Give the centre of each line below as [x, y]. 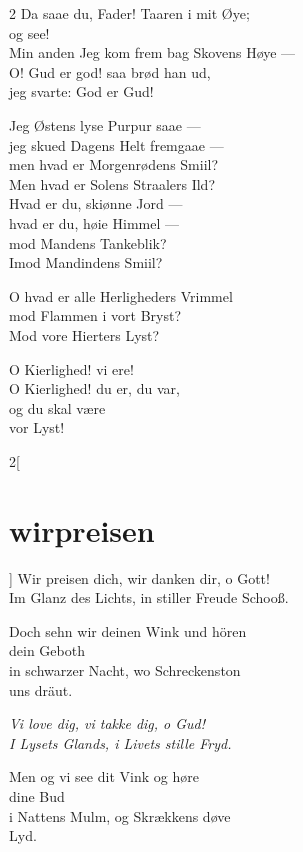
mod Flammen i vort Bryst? [95, 315]
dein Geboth [47, 650]
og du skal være [57, 407]
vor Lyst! [37, 427]
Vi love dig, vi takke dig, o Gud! [107, 723]
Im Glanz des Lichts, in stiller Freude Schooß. [149, 597]
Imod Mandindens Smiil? [86, 262]
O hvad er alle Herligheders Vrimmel [121, 295]
